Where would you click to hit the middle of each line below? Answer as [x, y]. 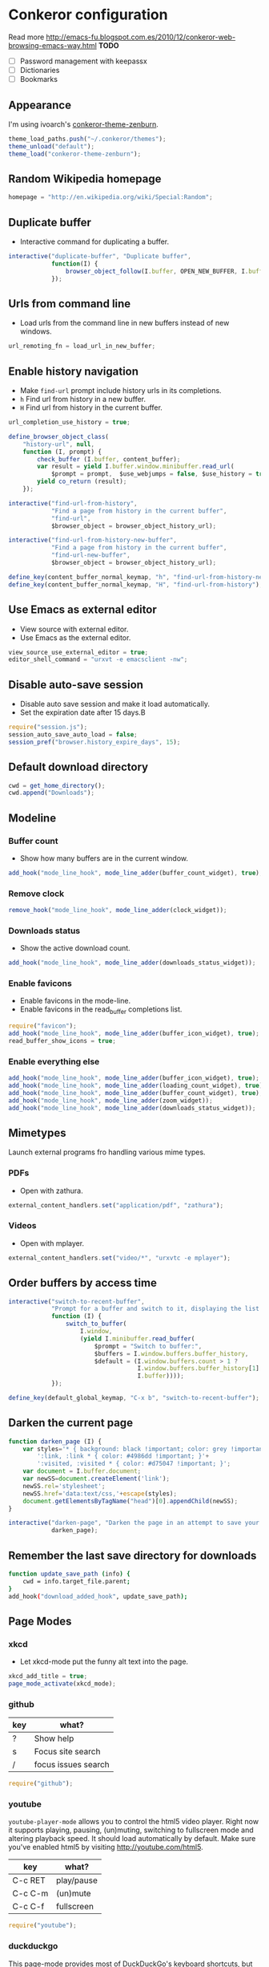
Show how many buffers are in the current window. [104, 858]
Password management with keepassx [84, 61]
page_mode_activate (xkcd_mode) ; [62, 1684]
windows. [36, 331]
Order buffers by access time [83, 1283]
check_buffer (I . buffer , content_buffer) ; [109, 459]
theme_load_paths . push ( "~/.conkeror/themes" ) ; [87, 139]
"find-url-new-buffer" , [90, 555]
